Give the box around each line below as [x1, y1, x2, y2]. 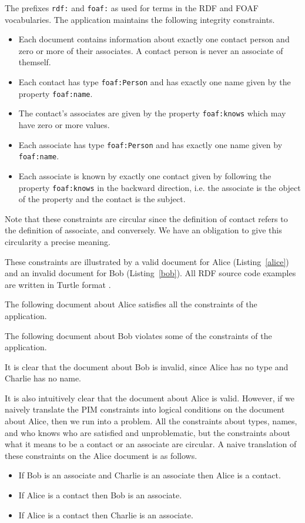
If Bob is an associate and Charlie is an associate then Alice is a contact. [18, 469, 281, 481]
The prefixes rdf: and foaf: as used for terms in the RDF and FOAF [5, 2, 259, 14]
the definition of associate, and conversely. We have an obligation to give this [5, 224, 282, 236]
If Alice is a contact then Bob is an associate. [18, 489, 182, 501]
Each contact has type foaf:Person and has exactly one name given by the [18, 76, 291, 88]
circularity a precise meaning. [5, 235, 110, 247]
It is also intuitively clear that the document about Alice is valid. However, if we [5, 391, 294, 404]
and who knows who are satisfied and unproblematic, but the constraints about [5, 426, 290, 438]
